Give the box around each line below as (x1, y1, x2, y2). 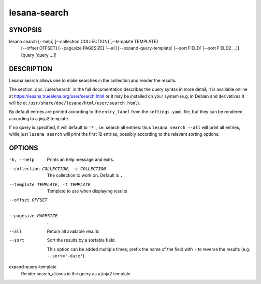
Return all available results (47, 228, 100, 234)
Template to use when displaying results (47, 188, 128, 194)
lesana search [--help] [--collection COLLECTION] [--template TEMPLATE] (9, 39, 158, 45)
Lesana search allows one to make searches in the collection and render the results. (9, 78, 176, 83)
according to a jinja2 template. (9, 115, 70, 121)
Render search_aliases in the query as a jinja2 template (21, 270, 130, 276)
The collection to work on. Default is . (47, 173, 123, 178)
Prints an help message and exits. (47, 157, 115, 162)
